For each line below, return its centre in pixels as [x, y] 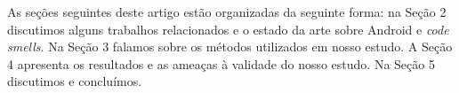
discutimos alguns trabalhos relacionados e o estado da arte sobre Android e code [228, 29]
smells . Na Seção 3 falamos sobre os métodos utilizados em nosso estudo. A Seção [230, 46]
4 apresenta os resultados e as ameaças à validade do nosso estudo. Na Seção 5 [221, 63]
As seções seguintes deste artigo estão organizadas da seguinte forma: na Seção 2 [227, 12]
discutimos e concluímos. [75, 81]
